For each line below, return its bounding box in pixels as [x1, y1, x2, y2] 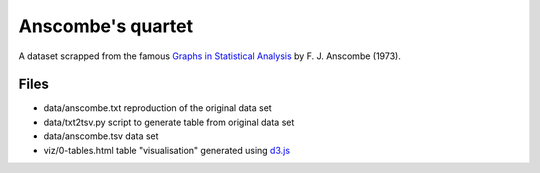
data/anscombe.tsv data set [43, 130, 159, 142]
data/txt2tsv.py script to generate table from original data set [43, 116, 295, 128]
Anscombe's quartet [18, 15, 194, 37]
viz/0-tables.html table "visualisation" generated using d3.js [43, 144, 290, 156]
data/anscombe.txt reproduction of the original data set [43, 102, 272, 114]
